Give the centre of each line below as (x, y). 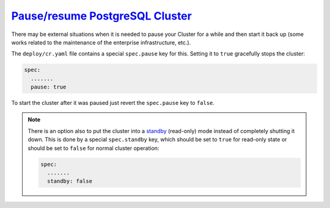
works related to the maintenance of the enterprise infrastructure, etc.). (101, 42)
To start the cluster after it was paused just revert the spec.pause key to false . (113, 103)
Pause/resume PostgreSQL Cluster (101, 16)
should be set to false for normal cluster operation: (94, 148)
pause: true (49, 87)
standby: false (70, 181)
